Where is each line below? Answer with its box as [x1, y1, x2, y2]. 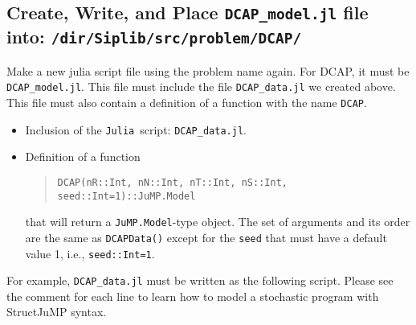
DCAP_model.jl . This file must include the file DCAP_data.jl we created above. [6, 78, 396, 95]
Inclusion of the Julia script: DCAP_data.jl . [25, 121, 247, 138]
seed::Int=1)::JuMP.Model [57, 190, 196, 202]
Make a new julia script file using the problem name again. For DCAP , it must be [6, 62, 410, 79]
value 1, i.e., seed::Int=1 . [25, 245, 155, 261]
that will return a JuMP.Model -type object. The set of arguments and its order [25, 213, 410, 230]
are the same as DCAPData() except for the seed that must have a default [25, 228, 387, 245]
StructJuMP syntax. [6, 303, 107, 320]
